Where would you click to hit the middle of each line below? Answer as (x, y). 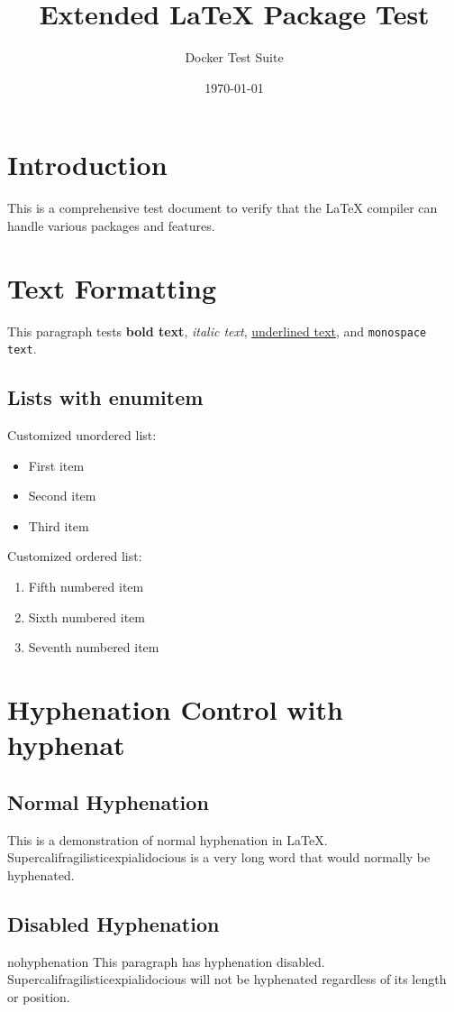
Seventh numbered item (94, 647)
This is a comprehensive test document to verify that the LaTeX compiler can (222, 208)
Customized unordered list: (82, 435)
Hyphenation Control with (175, 709)
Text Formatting (112, 287)
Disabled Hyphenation (113, 923)
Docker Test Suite (234, 57)
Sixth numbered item (86, 616)
